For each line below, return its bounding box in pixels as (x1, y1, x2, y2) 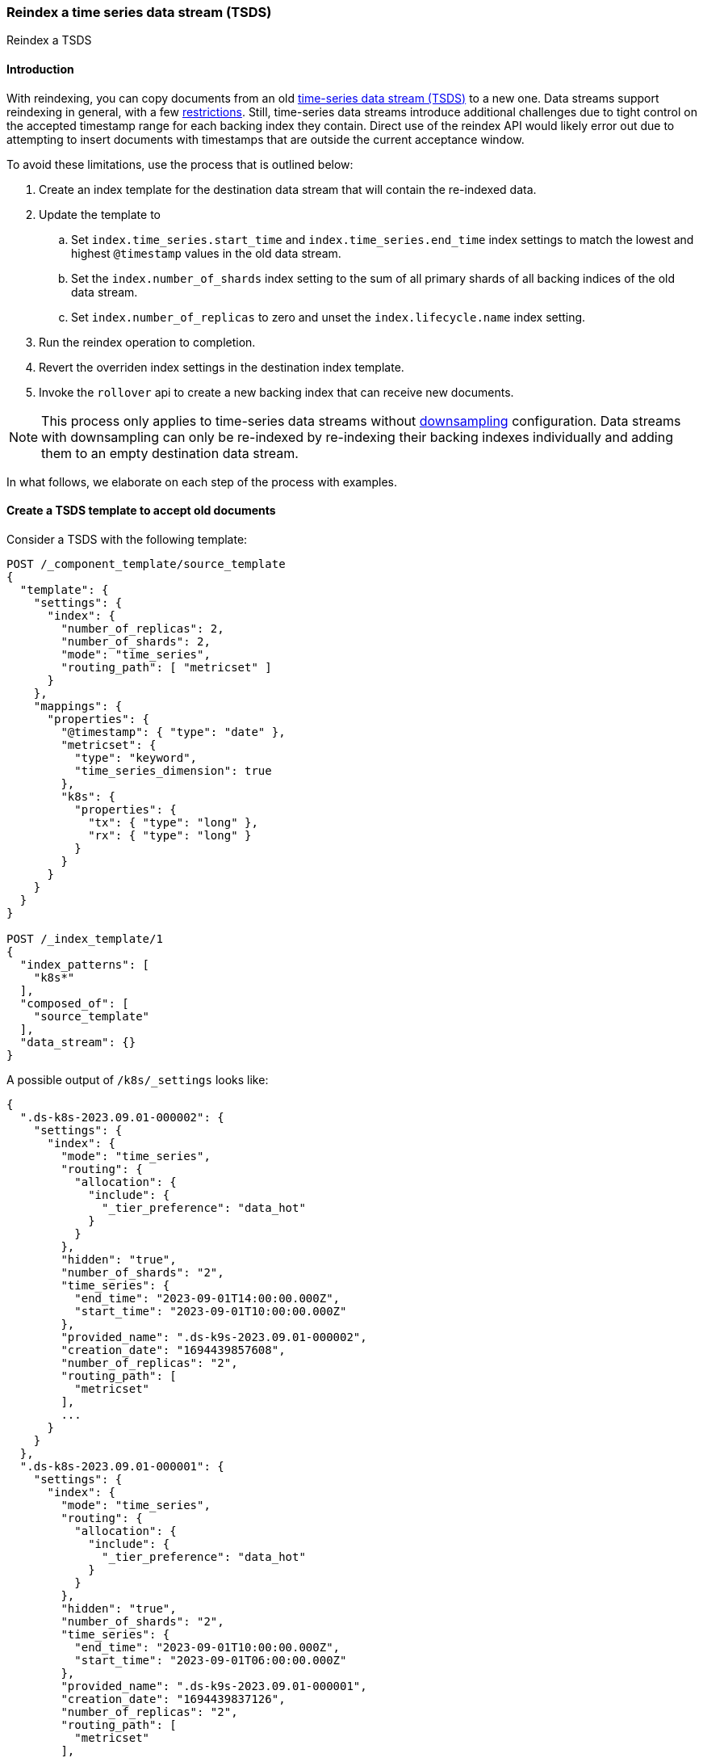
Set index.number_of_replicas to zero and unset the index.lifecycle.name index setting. (71, 309, 586, 324)
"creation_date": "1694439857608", (61, 1343, 286, 1356)
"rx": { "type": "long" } (88, 828, 252, 842)
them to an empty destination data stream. (41, 444, 299, 461)
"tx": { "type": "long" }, (88, 815, 258, 829)
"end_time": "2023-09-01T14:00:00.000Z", (74, 1291, 341, 1305)
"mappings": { (33, 699, 123, 713)
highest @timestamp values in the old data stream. (71, 246, 341, 260)
